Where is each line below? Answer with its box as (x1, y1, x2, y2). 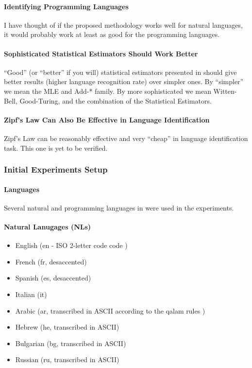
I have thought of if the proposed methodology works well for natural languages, (4, 19, 243, 30)
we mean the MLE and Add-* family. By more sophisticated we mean (4, 86, 211, 96)
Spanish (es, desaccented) (15, 273, 91, 283)
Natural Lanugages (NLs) (4, 221, 91, 231)
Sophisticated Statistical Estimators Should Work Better (4, 48, 198, 58)
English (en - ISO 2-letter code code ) (15, 240, 128, 250)
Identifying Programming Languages (4, 1, 129, 11)
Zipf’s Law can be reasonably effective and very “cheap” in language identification (4, 133, 248, 143)
